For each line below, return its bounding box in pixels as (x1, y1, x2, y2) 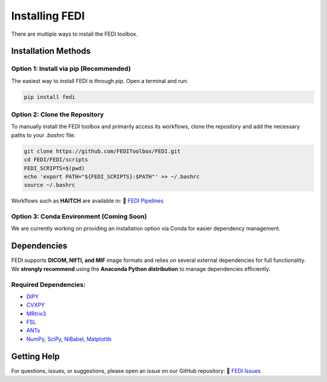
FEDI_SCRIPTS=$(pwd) (24, 164, 85, 172)
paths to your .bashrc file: (11, 131, 76, 139)
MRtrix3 (26, 310, 47, 317)
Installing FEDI (11, 9, 85, 22)
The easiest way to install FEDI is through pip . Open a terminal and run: (11, 77, 188, 84)
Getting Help (11, 351, 60, 361)
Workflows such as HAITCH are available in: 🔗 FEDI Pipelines (11, 197, 163, 204)
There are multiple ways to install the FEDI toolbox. (11, 30, 138, 38)
